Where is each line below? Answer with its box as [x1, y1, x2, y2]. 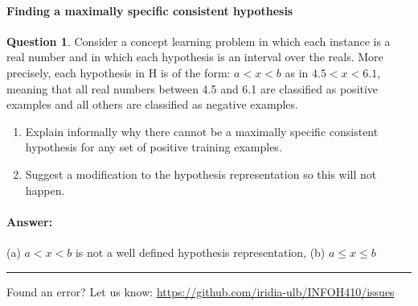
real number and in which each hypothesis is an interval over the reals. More [6, 48, 383, 65]
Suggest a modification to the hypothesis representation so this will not [25, 165, 377, 182]
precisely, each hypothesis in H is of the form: [6, 64, 231, 81]
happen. [25, 181, 65, 198]
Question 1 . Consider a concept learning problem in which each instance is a [6, 32, 391, 49]
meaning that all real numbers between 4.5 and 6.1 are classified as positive [6, 80, 379, 97]
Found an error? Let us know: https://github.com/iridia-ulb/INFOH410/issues [6, 283, 395, 300]
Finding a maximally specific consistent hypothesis [6, 2, 293, 19]
